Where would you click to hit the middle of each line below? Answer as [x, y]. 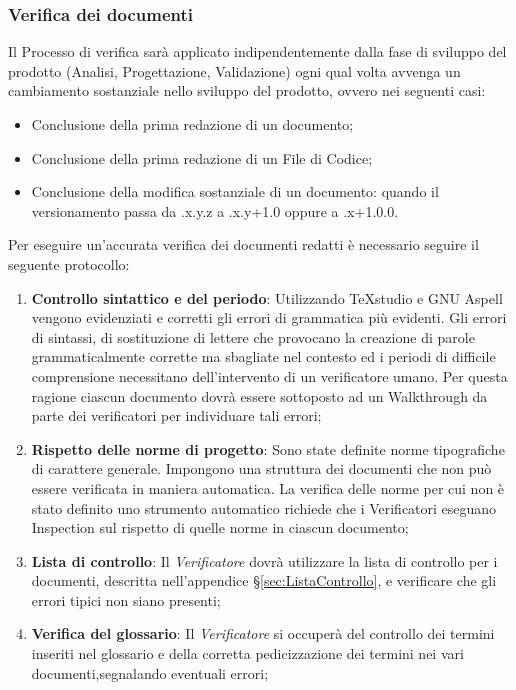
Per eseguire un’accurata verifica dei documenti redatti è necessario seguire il [243, 244]
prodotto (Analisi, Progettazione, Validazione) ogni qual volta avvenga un [234, 70]
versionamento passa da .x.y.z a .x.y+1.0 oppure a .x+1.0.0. [215, 210]
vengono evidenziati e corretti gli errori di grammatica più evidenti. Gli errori [269, 317]
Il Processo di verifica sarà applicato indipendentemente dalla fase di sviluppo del [257, 51]
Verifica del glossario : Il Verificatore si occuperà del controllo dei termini [263, 633]
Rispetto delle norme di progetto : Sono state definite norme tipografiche [268, 448]
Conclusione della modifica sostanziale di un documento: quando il [235, 191]
